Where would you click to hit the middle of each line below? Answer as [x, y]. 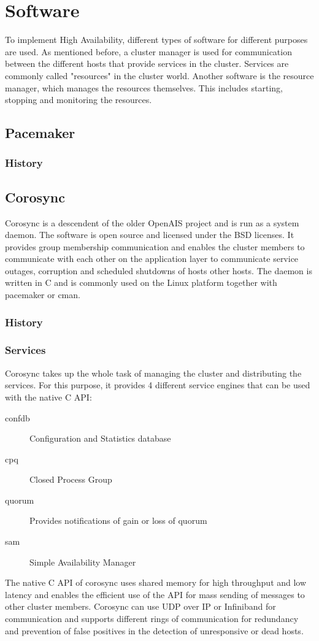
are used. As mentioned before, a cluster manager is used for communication [148, 51]
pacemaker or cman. [43, 295]
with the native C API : [48, 397]
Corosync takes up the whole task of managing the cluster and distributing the [153, 373]
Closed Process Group [71, 479]
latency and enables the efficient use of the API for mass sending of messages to [155, 594]
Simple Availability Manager [83, 562]
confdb [17, 417]
